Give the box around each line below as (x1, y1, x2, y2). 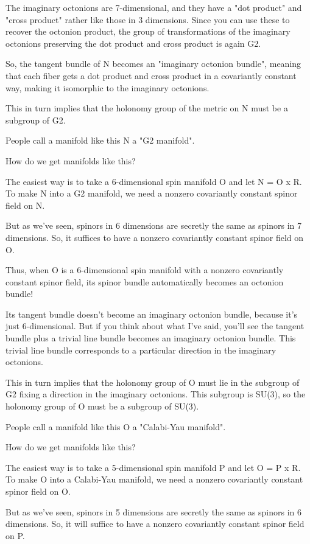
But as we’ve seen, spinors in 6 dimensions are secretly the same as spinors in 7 (5, 219, 302, 232)
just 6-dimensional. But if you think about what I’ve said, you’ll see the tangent (5, 319, 305, 332)
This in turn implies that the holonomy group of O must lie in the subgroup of (5, 375, 300, 388)
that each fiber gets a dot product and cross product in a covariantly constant (5, 69, 297, 82)
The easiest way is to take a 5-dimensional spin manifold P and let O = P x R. (5, 461, 301, 473)
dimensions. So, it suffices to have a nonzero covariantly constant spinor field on (5, 231, 304, 243)
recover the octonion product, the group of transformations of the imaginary (5, 25, 291, 38)
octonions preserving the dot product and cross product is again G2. (5, 37, 261, 49)
